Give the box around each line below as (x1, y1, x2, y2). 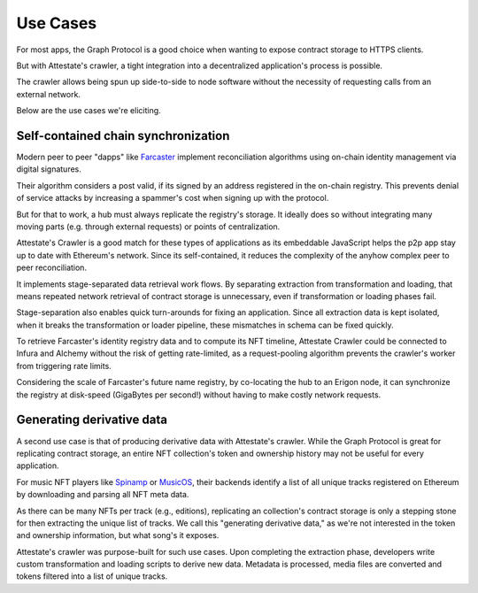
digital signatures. (16, 164, 81, 174)
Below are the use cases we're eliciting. (16, 105, 161, 116)
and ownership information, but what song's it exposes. (16, 530, 220, 541)
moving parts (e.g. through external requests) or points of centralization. (16, 221, 281, 232)
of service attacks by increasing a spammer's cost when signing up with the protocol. (16, 193, 329, 204)
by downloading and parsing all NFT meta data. (16, 489, 189, 500)
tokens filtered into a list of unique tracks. (16, 571, 168, 581)
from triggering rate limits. (16, 360, 112, 371)
